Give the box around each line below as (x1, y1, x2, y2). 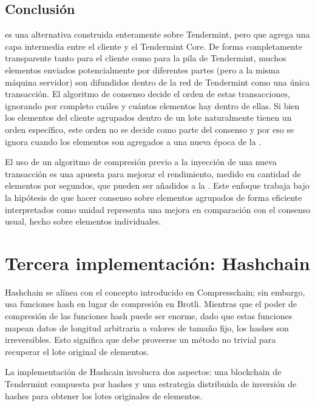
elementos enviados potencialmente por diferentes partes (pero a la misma (5, 63, 280, 76)
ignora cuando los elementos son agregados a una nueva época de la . (5, 135, 262, 147)
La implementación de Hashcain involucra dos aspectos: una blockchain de (5, 365, 282, 378)
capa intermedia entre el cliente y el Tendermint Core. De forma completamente (5, 39, 302, 52)
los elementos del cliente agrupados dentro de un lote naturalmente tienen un (5, 111, 292, 124)
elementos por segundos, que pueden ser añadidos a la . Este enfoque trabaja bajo (5, 179, 310, 192)
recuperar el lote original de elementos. (5, 345, 149, 357)
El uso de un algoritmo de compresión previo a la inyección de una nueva (5, 155, 277, 168)
